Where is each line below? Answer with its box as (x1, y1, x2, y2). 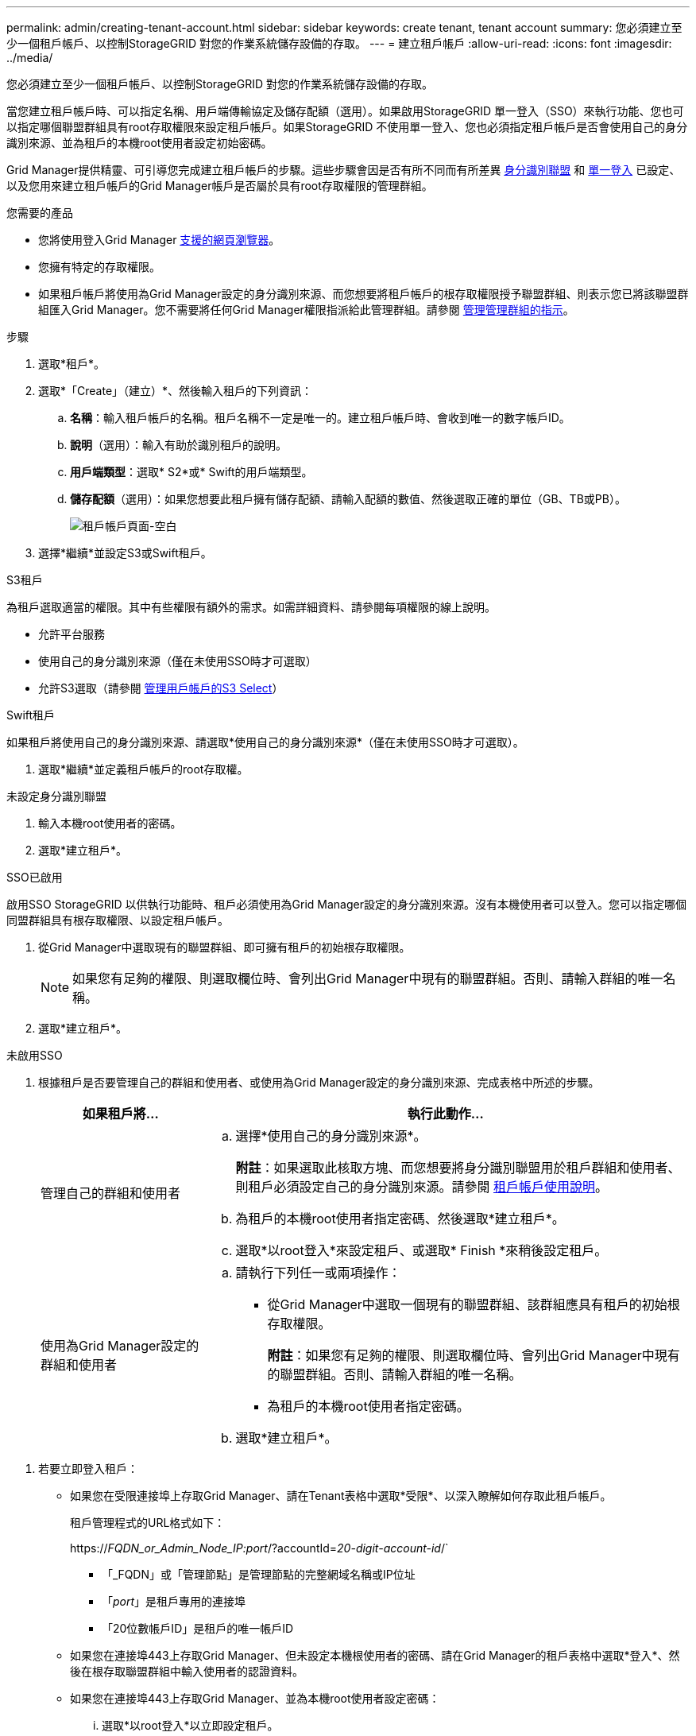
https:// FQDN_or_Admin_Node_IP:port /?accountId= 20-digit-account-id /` (70, 1541, 449, 1555)
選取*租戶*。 (38, 357, 106, 370)
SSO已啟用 (6, 870, 63, 884)
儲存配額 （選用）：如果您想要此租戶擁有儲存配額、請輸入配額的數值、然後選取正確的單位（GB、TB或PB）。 (70, 492, 626, 506)
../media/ (6, 51, 53, 64)
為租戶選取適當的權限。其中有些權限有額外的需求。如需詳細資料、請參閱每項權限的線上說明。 (6, 600, 496, 614)
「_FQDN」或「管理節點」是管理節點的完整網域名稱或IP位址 (102, 1567, 416, 1581)
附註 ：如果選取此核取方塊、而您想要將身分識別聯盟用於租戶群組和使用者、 (235, 1160, 681, 1176)
